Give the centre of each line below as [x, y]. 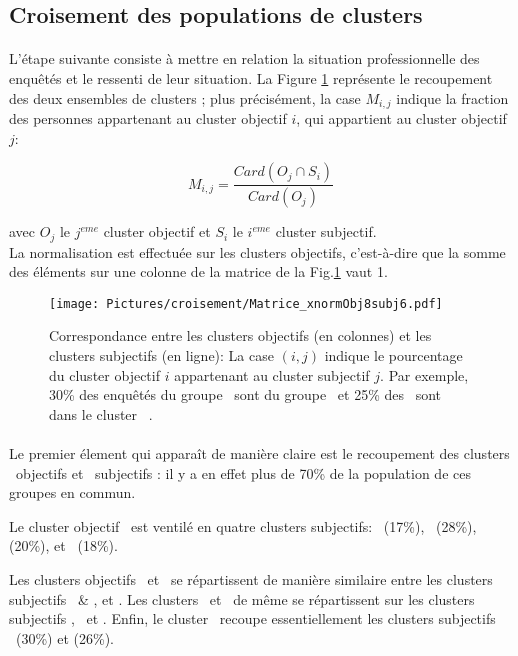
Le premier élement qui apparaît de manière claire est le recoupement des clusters [259, 452]
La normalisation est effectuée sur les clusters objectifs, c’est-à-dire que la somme [257, 251]
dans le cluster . [101, 413]
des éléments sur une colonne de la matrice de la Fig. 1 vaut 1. [198, 271]
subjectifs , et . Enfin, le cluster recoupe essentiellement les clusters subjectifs [252, 618]
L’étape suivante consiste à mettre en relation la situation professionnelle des [244, 58]
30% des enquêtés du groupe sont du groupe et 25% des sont [245, 394]
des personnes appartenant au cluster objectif [148, 118]
